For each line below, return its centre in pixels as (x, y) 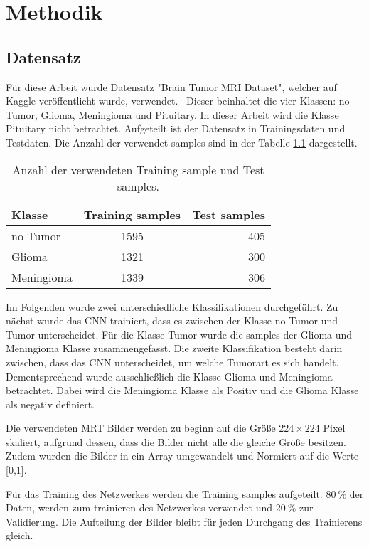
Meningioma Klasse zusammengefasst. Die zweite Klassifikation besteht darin (174, 348)
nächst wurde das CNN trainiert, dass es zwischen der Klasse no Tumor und (172, 320)
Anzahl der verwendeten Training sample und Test (138, 169)
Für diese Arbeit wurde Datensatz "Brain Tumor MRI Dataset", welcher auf (171, 86)
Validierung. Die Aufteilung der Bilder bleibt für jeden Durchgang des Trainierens (184, 521)
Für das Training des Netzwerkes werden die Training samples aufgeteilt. (164, 493)
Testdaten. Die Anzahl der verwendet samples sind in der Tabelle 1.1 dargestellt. (182, 142)
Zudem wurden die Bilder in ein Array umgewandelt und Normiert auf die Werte (182, 456)
